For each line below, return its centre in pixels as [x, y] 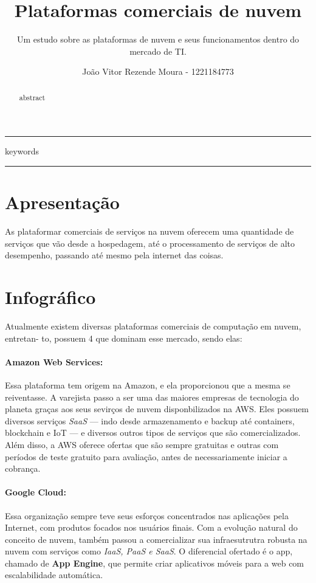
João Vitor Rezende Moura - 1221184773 [158, 71]
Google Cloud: [36, 492]
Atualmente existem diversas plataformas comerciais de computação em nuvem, [153, 326]
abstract [32, 97]
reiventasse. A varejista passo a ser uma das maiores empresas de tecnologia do [152, 397]
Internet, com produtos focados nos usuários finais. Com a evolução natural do [151, 527]
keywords [22, 151]
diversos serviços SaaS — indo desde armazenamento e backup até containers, [150, 420]
